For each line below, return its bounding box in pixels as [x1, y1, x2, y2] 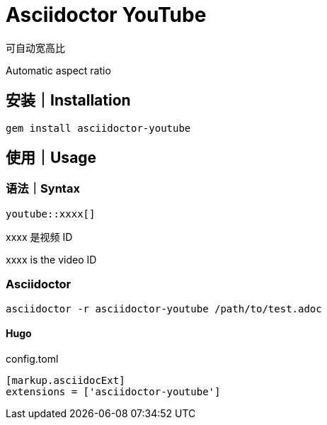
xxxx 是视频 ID [6, 230, 73, 243]
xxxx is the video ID [6, 253, 97, 266]
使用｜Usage [6, 149, 97, 167]
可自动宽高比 [6, 41, 65, 54]
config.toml [6, 352, 59, 365]
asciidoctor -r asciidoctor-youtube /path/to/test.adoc [6, 302, 322, 314]
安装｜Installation [6, 91, 131, 110]
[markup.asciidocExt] [6, 374, 125, 386]
